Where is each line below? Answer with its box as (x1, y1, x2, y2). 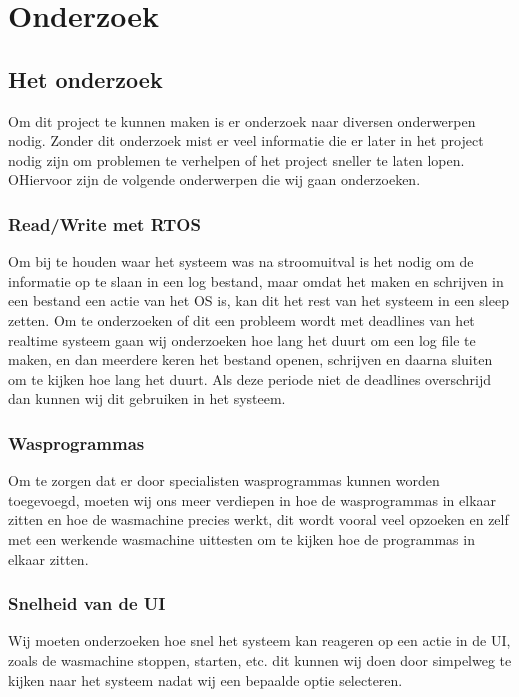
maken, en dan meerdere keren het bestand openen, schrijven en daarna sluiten (8, 349, 493, 370)
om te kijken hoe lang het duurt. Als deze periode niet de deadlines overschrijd (8, 368, 491, 389)
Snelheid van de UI (8, 591, 166, 616)
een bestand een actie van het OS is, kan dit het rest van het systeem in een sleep (8, 290, 509, 311)
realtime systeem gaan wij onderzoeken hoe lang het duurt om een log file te (8, 329, 476, 350)
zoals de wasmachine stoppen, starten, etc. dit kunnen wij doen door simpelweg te (8, 649, 512, 670)
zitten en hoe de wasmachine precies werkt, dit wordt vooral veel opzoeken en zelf (8, 509, 509, 530)
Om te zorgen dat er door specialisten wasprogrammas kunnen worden (8, 470, 440, 491)
